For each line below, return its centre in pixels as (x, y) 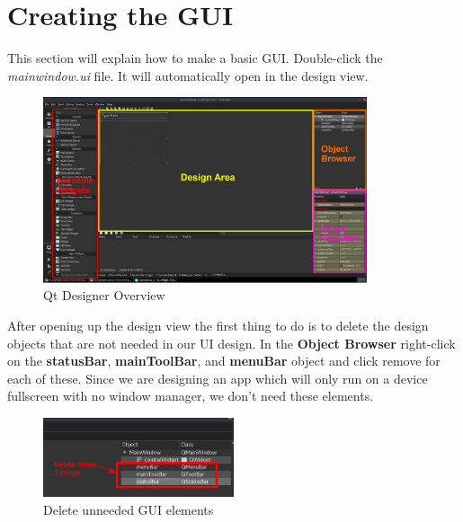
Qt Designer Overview (104, 295)
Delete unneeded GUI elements (129, 509)
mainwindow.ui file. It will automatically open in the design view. (188, 75)
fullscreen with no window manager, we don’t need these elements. (191, 396)
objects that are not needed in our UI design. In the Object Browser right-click (231, 343)
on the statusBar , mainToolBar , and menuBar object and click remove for (224, 361)
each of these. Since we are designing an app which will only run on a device (218, 378)
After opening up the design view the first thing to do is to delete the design (218, 325)
